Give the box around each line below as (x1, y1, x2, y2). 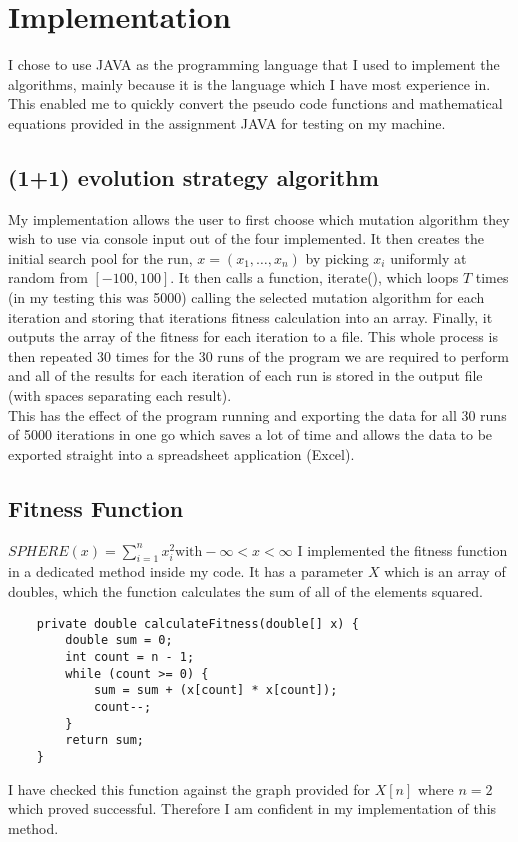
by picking (305, 247, 369, 268)
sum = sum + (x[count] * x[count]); (93, 683, 338, 698)
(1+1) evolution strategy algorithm (8, 161, 379, 192)
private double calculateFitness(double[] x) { (36, 616, 359, 631)
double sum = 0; (65, 633, 173, 648)
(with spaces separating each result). (8, 385, 232, 406)
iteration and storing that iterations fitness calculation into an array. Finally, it (8, 306, 493, 327)
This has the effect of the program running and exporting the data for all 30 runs (8, 404, 507, 425)
